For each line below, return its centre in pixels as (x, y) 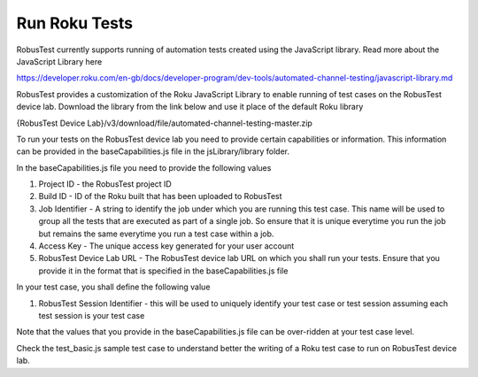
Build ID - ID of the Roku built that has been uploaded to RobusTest (160, 196)
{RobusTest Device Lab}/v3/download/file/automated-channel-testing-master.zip (165, 123)
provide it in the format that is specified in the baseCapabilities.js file (163, 271)
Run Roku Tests (74, 23)
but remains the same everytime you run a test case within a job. (156, 234)
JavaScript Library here (59, 61)
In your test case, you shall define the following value (113, 287)
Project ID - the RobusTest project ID (105, 184)
